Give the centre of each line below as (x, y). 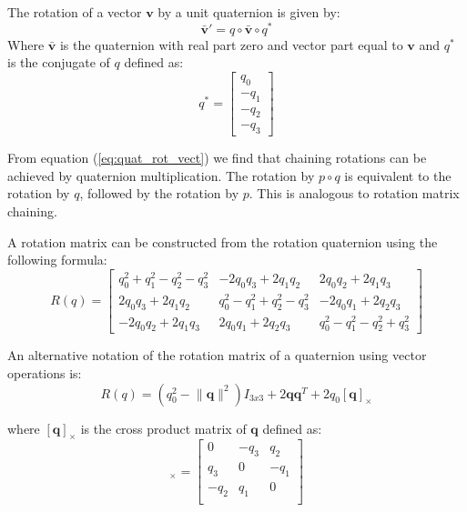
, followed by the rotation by (159, 193)
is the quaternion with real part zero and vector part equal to (231, 44)
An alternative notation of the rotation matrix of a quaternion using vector (217, 355)
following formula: (57, 260)
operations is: (45, 373)
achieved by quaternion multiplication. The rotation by (161, 175)
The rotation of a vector (75, 12)
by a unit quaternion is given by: (249, 12)
